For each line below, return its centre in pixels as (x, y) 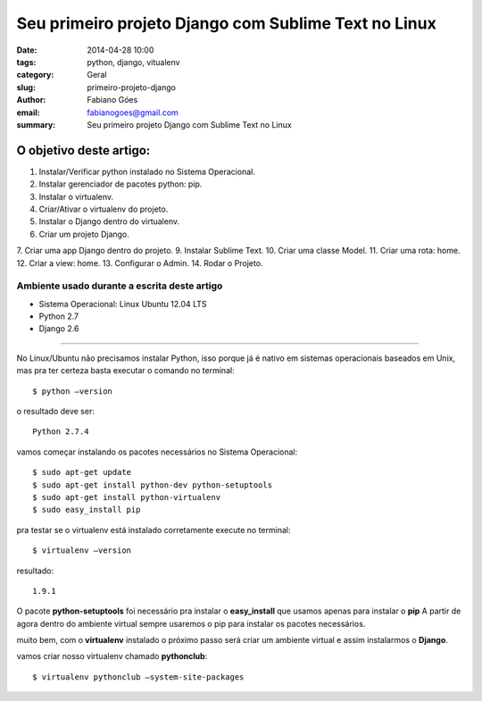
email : (28, 113)
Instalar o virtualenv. (76, 196)
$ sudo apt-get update (82, 472)
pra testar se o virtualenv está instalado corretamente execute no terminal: (154, 530)
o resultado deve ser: (56, 412)
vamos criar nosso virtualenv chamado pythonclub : (112, 656)
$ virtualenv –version (82, 551)
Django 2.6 (59, 329)
